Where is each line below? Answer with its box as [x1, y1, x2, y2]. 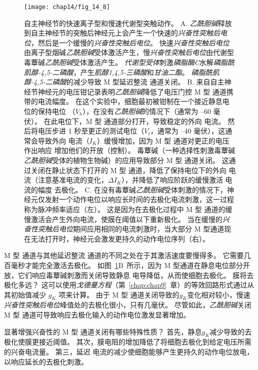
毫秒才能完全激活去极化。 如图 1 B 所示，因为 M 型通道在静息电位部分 [10, 259, 243, 270]
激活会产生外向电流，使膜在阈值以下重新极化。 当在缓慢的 [30, 213, 222, 224]
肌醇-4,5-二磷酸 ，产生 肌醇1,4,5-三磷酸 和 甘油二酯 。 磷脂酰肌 [24, 66, 219, 77]
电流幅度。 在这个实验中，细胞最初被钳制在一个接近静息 [37, 96, 222, 106]
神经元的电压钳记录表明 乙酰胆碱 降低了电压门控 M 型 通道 [37, 86, 226, 96]
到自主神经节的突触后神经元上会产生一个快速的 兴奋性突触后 [24, 27, 220, 38]
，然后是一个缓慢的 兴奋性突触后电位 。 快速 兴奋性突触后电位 [31, 37, 229, 47]
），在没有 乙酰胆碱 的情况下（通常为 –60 [82, 106, 211, 116]
